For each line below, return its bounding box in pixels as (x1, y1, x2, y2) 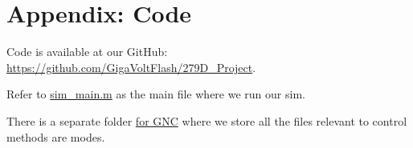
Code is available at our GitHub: (6, 43, 168, 60)
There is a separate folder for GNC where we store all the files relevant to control (6, 112, 407, 129)
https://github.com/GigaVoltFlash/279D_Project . (6, 58, 256, 75)
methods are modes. (6, 128, 105, 145)
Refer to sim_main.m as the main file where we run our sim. (6, 86, 305, 102)
